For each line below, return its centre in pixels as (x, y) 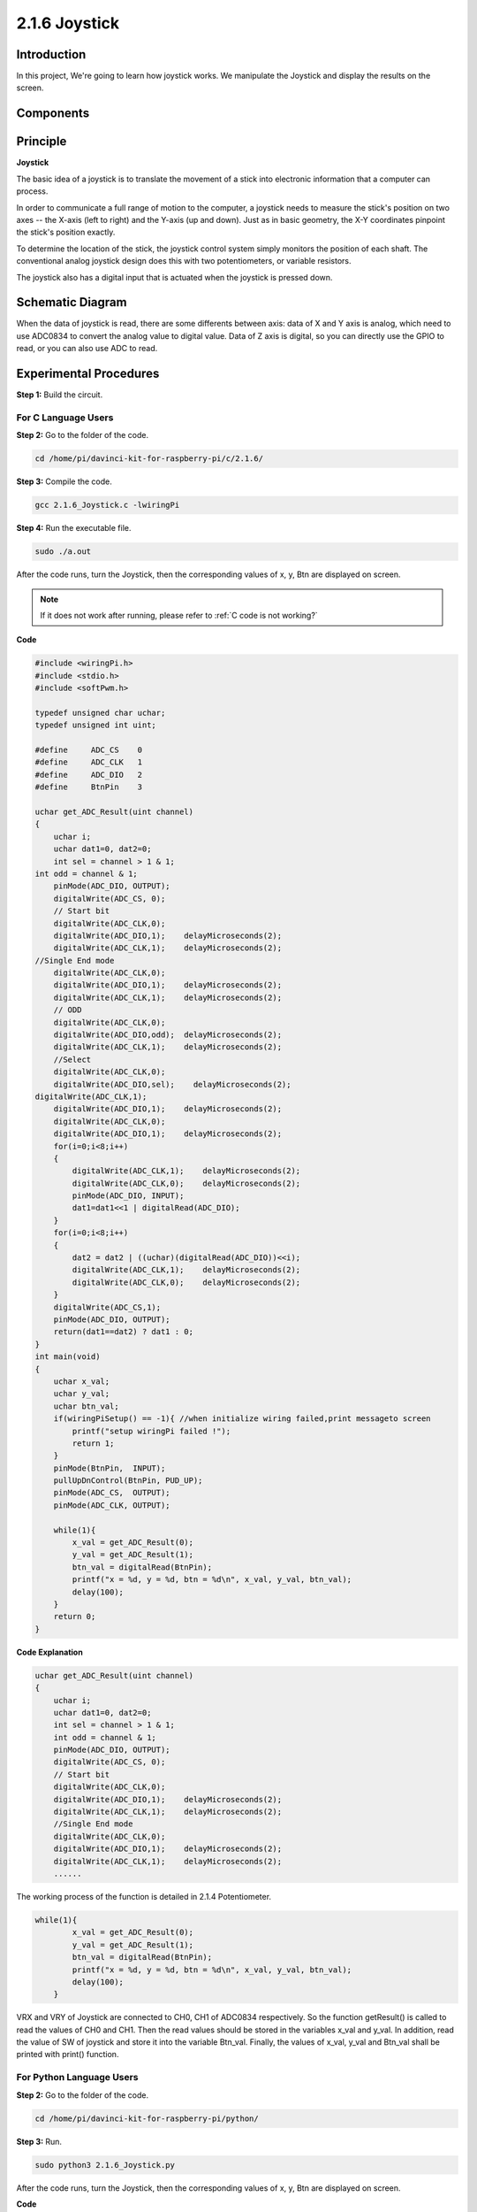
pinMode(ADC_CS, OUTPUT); (112, 1493)
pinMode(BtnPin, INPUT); (110, 1468)
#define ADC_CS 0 (89, 750)
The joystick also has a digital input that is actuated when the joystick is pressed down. (174, 277)
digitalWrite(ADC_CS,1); (107, 1307)
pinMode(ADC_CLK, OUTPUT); (112, 1505)
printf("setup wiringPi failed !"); (151, 1431)
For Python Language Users (77, 2078)
